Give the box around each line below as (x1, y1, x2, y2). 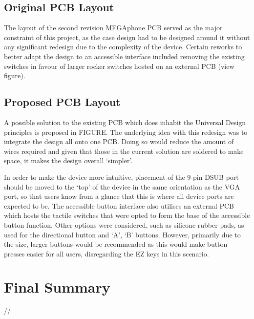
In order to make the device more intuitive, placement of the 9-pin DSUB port (4, 171, 239, 182)
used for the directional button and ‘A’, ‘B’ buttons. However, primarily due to (4, 229, 241, 239)
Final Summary (4, 277, 110, 297)
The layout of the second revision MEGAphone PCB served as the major (4, 22, 223, 33)
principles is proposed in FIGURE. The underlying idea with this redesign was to (4, 127, 248, 137)
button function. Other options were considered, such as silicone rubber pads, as (4, 219, 244, 230)
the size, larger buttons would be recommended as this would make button (4, 239, 228, 249)
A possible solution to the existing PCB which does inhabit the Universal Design (4, 117, 246, 127)
